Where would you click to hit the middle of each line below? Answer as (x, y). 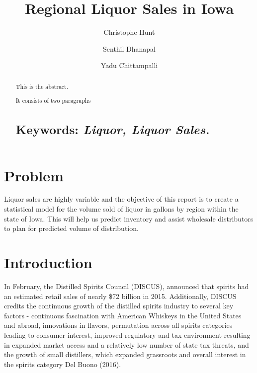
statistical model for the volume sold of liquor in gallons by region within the (121, 209)
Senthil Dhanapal (129, 48)
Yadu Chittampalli (129, 65)
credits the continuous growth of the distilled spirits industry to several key (119, 306)
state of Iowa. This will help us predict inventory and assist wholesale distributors (129, 218)
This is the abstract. (42, 86)
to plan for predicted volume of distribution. (71, 228)
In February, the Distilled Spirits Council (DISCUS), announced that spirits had (127, 286)
